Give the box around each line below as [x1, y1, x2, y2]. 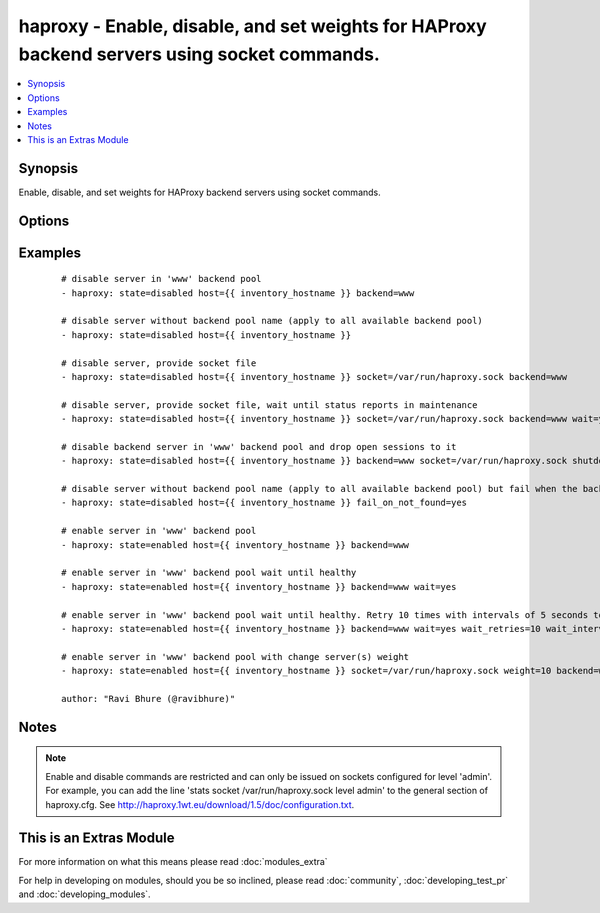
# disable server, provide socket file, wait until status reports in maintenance [61, 399, 478, 410]
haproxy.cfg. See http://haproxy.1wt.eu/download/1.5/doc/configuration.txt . [45, 798, 355, 810]
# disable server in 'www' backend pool [61, 273, 262, 285]
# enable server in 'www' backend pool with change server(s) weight [61, 651, 410, 662]
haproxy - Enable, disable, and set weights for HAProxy [18, 15, 487, 37]
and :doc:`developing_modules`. [18, 888, 151, 900]
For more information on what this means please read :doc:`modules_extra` [18, 856, 329, 868]
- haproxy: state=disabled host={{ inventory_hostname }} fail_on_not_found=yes [61, 497, 468, 509]
